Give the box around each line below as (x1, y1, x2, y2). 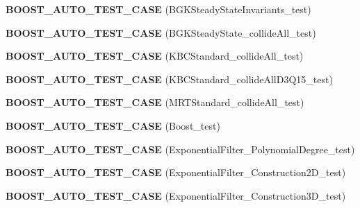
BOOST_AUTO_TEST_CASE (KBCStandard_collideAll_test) (6, 49, 304, 63)
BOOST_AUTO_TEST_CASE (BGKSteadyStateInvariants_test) (6, 2, 311, 16)
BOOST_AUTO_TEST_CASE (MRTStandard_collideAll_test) (6, 95, 304, 110)
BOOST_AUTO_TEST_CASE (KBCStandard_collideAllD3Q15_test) (6, 71, 333, 86)
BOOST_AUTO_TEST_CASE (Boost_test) (6, 118, 220, 132)
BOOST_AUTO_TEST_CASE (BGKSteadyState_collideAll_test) (6, 25, 316, 40)
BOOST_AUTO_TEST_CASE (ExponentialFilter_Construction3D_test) (6, 188, 346, 202)
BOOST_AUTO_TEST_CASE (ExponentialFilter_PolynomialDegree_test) (6, 141, 355, 156)
